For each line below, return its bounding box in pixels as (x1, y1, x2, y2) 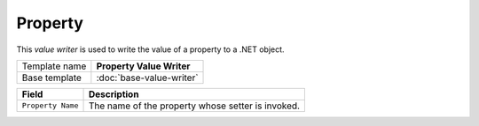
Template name (21, 60, 87, 72)
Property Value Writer (96, 60, 191, 72)
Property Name (21, 101, 79, 110)
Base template (21, 71, 82, 84)
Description (88, 88, 139, 100)
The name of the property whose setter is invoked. (88, 100, 301, 112)
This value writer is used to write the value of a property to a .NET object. (16, 44, 285, 55)
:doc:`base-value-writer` (96, 71, 199, 84)
